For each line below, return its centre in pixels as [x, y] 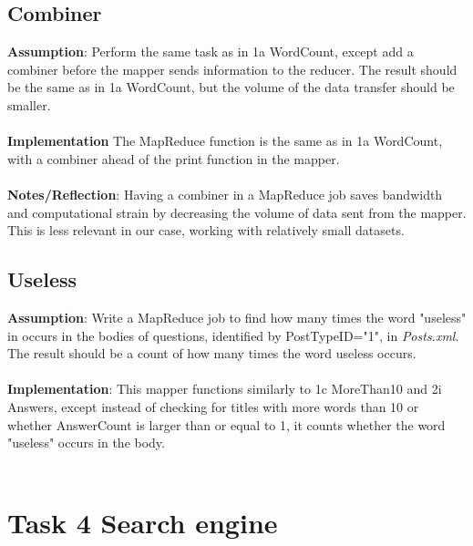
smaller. [29, 104]
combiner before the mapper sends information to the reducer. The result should [232, 69]
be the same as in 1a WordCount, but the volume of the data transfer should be [231, 87]
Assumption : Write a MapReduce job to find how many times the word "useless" [237, 317]
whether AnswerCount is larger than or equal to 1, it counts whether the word [226, 424]
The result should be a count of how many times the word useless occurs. [212, 353]
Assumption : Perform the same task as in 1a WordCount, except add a [211, 52]
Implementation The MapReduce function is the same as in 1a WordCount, [225, 141]
